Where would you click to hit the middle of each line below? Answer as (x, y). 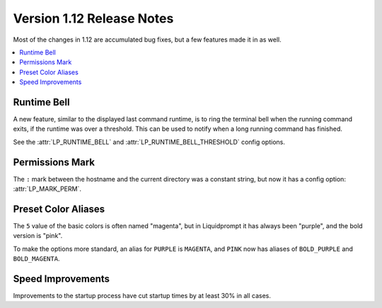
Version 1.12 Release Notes (93, 18)
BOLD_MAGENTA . (36, 259)
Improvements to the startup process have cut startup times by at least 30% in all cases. (142, 296)
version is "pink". (38, 236)
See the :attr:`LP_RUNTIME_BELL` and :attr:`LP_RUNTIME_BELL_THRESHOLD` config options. (149, 142)
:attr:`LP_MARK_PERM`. (47, 189)
